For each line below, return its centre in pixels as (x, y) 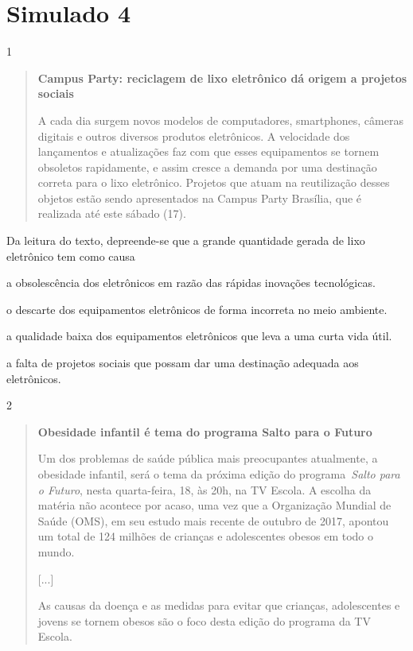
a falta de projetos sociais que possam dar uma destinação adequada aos (183, 363)
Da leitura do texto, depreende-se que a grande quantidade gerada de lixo (186, 240)
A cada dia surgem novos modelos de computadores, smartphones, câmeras (220, 120)
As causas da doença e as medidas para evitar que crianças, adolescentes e (219, 605)
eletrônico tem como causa (71, 256)
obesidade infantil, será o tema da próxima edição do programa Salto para (219, 474)
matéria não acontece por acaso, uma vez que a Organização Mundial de (214, 505)
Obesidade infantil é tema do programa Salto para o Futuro (205, 431)
